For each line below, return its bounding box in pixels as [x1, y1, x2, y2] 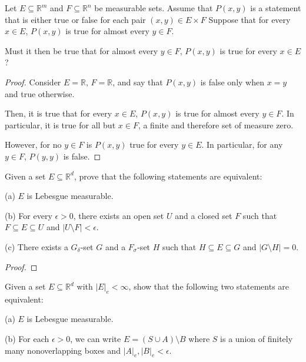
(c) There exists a [5, 240, 68, 253]
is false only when [200, 75, 264, 88]
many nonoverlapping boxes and [5, 344, 121, 356]
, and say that [112, 75, 163, 88]
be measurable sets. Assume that [94, 2, 213, 14]
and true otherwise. [5, 87, 75, 99]
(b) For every [5, 209, 52, 221]
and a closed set [175, 209, 232, 221]
